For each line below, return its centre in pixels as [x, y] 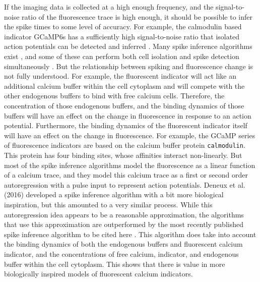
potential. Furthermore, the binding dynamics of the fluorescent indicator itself [126, 125]
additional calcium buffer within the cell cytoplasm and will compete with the [124, 86]
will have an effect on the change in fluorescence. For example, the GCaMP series [130, 135]
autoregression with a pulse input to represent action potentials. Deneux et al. [125, 184]
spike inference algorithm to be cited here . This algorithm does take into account [130, 234]
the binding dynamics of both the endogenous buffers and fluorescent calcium [123, 244]
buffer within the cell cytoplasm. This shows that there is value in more [115, 264]
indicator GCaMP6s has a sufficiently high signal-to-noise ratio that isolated [122, 36]
